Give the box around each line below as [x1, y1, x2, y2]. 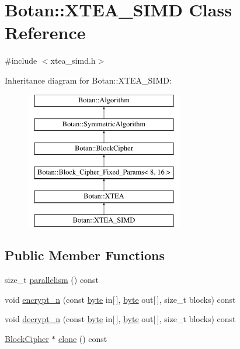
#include [5, 54, 37, 67]
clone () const [58, 332, 107, 344]
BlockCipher [5, 332, 49, 344]
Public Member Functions [5, 246, 165, 264]
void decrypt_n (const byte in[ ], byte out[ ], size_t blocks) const [5, 313, 236, 325]
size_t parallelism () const [5, 274, 99, 286]
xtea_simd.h [50, 54, 96, 67]
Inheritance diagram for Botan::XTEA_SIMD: [5, 74, 172, 86]
